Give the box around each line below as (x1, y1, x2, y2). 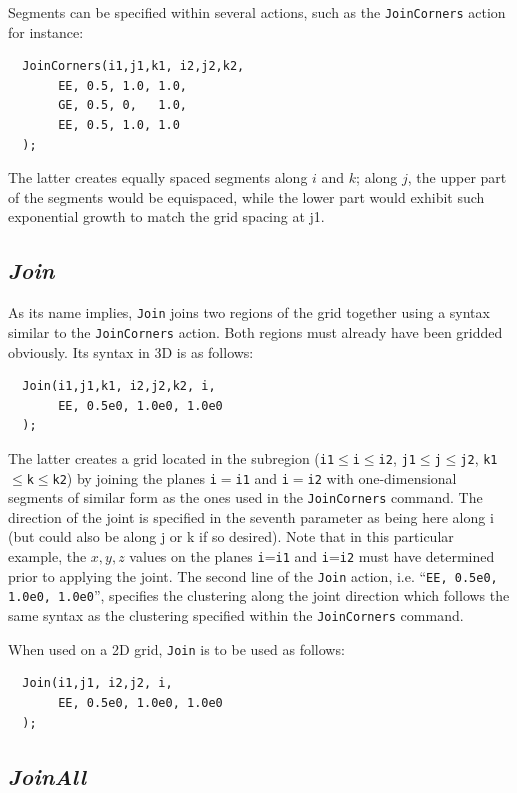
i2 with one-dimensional (307, 467, 457, 488)
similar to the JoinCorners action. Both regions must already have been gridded (8, 321, 503, 342)
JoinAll (8, 760, 86, 791)
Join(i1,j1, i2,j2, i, (22, 676, 173, 691)
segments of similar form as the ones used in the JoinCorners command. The (8, 487, 483, 508)
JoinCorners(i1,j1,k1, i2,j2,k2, (22, 59, 245, 74)
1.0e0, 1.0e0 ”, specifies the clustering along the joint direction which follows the (8, 585, 510, 606)
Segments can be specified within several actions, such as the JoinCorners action (8, 2, 506, 22)
